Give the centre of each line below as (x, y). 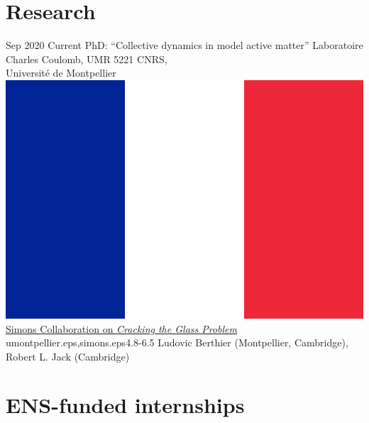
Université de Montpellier (61, 73)
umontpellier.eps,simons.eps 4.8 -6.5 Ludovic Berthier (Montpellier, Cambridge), (177, 342)
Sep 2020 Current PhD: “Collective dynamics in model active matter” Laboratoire (184, 45)
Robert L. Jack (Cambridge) (68, 356)
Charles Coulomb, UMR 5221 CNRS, (87, 59)
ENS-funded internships (125, 405)
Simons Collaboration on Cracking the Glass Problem (122, 328)
